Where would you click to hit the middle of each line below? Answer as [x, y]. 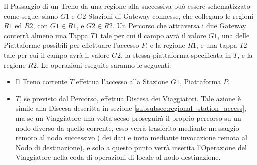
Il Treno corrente [41, 82]
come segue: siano [31, 16]
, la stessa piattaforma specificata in [176, 55]
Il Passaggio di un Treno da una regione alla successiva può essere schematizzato [127, 6]
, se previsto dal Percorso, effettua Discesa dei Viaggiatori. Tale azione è [130, 98]
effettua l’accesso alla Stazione [122, 82]
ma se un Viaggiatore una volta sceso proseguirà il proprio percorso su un [128, 117]
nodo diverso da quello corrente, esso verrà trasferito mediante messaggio [127, 127]
